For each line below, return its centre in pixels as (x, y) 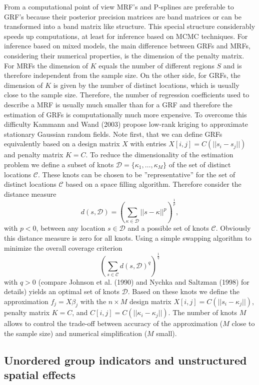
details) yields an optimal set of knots (62, 291)
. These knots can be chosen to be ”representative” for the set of (136, 174)
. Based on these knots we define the (183, 291)
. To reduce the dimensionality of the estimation (159, 155)
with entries (148, 144)
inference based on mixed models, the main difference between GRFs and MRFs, (127, 46)
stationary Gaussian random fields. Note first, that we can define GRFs (113, 134)
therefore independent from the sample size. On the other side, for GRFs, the (122, 75)
